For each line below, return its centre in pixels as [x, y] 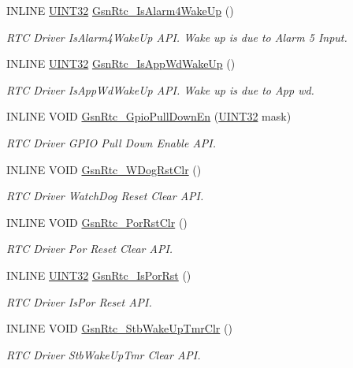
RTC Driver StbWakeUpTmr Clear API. [104, 354]
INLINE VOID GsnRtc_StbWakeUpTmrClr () [119, 328]
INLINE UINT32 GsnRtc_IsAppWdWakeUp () [121, 63]
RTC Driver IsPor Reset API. [79, 301]
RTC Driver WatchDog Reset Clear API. [105, 196]
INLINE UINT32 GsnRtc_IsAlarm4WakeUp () [120, 10]
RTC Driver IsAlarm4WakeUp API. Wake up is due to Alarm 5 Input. [177, 37]
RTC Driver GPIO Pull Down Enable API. [111, 142]
